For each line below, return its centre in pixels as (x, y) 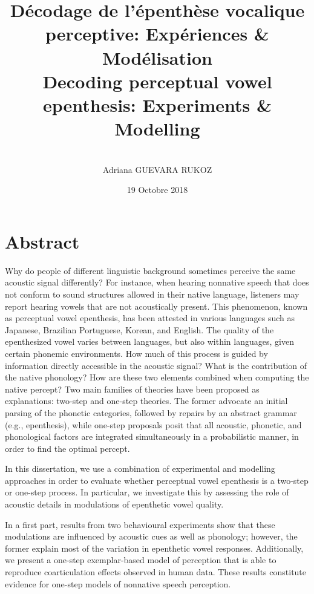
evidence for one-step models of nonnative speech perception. (118, 583)
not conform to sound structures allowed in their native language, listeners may (152, 294)
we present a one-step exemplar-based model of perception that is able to (141, 560)
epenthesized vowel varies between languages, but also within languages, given (149, 341)
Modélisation (157, 57)
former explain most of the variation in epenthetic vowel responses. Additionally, (154, 548)
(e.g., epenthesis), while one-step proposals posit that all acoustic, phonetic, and (153, 424)
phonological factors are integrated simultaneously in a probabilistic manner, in (152, 436)
